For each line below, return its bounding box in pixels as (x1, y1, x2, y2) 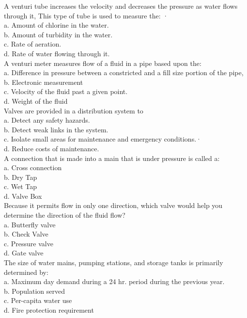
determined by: (4, 267, 48, 277)
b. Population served (4, 286, 65, 296)
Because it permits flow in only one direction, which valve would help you (4, 200, 223, 210)
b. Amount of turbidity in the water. (4, 29, 113, 39)
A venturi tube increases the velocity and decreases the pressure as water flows (4, 1, 238, 11)
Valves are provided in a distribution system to (4, 105, 143, 115)
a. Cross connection (4, 162, 62, 173)
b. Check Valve (4, 229, 48, 239)
